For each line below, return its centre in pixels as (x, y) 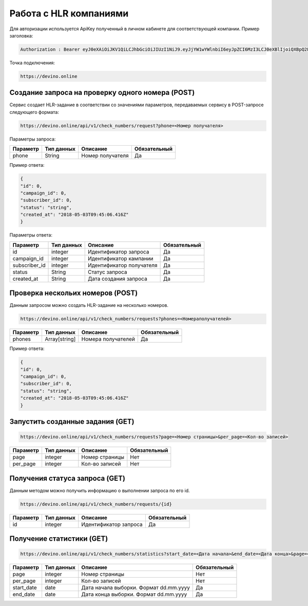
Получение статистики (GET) (59, 539)
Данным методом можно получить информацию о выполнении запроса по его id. (100, 491)
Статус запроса (108, 272)
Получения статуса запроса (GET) (68, 478)
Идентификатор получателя (122, 265)
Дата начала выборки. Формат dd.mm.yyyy (136, 588)
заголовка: (21, 35)
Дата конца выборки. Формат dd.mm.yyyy (134, 594)
